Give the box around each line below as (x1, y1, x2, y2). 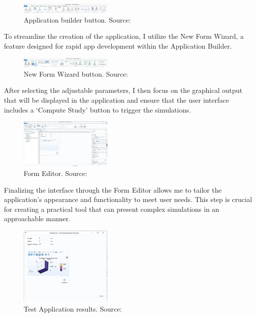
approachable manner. (4, 213, 71, 224)
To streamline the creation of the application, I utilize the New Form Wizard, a (4, 31, 244, 41)
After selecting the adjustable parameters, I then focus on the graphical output (4, 85, 243, 95)
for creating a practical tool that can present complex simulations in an (4, 203, 220, 214)
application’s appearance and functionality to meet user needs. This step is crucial (4, 194, 252, 204)
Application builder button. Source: (24, 14, 131, 25)
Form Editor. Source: (24, 168, 87, 178)
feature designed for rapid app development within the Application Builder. (4, 40, 232, 51)
